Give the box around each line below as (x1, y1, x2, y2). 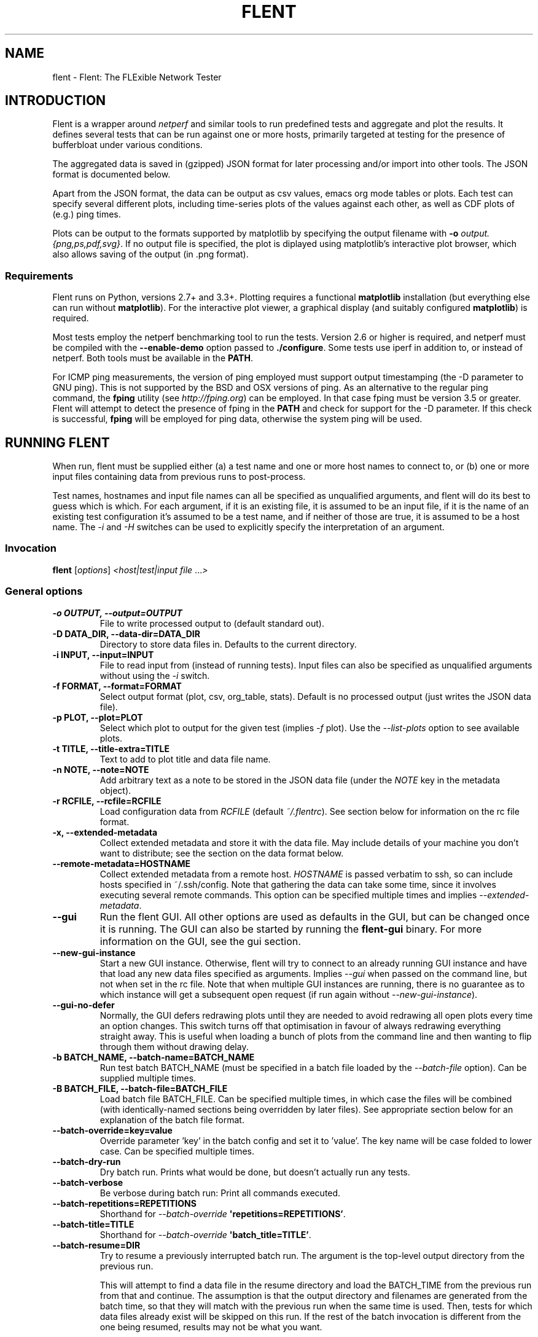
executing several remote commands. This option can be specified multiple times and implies (99, 889, 477, 900)
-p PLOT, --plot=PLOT (52, 712, 143, 723)
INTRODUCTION (5, 93, 106, 109)
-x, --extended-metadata (52, 826, 158, 837)
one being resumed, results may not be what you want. (99, 1321, 322, 1332)
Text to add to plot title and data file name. (99, 753, 271, 764)
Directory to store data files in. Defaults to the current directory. (99, 638, 357, 649)
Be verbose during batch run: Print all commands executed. (99, 1187, 341, 1198)
